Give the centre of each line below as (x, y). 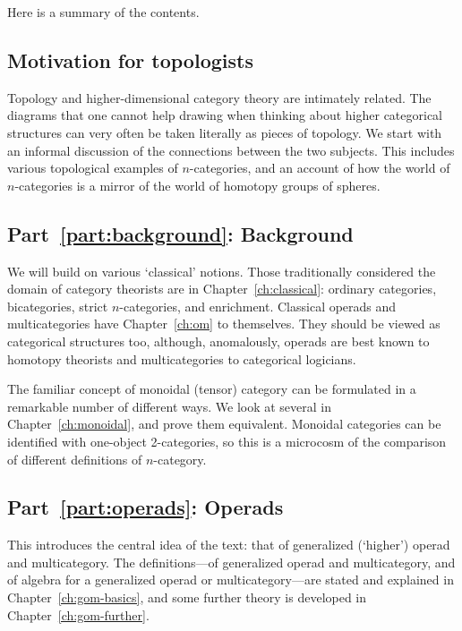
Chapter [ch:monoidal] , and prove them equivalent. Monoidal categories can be (224, 424)
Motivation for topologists (130, 60)
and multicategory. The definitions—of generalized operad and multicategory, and (231, 562)
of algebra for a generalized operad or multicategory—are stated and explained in (231, 580)
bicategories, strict (58, 306)
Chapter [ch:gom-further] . (78, 614)
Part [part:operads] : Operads (145, 507)
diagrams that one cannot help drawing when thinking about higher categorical (225, 115)
